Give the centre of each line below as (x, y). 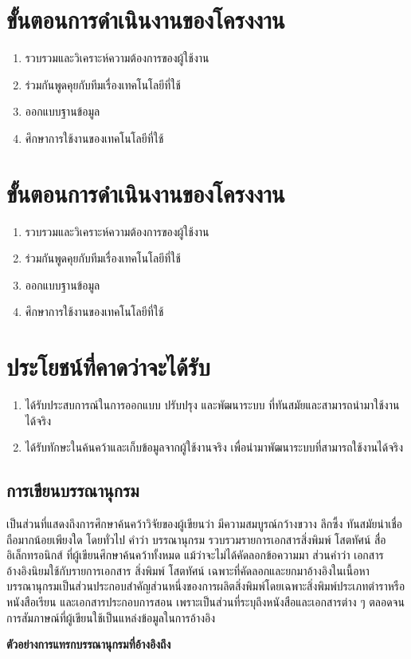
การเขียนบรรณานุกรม (73, 490)
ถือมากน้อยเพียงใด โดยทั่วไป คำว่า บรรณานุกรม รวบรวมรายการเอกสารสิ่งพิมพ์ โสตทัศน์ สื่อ (196, 539)
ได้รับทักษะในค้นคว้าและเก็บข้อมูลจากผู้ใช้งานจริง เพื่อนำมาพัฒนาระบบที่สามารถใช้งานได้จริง (214, 447)
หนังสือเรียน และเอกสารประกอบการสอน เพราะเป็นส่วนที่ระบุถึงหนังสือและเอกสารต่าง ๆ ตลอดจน (205, 602)
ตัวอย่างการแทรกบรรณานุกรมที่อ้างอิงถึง (89, 644)
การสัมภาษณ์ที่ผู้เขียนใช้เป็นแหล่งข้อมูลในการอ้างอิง (111, 617)
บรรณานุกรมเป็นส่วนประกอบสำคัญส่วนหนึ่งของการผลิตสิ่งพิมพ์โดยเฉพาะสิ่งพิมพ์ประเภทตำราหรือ (206, 586)
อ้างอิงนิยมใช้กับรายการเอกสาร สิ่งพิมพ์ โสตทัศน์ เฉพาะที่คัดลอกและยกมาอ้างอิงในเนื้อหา (188, 570)
